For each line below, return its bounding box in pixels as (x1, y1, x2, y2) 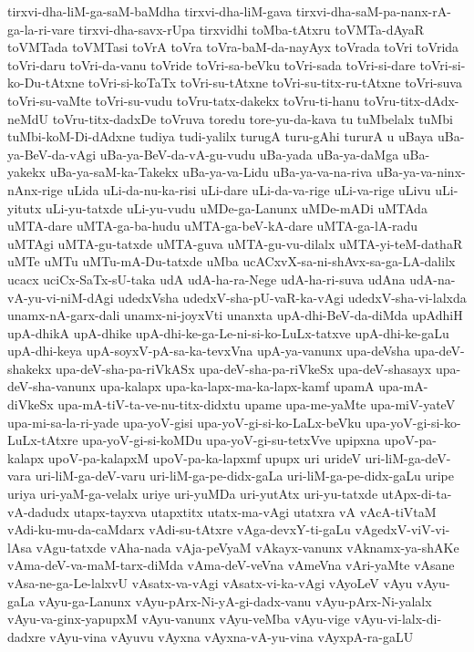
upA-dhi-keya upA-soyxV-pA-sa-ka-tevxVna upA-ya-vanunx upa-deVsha (7, 341, 410, 360)
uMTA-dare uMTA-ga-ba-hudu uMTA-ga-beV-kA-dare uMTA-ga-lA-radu (7, 216, 418, 235)
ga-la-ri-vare (7, 19, 75, 38)
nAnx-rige (7, 180, 63, 199)
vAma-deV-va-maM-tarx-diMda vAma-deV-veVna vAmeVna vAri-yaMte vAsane (7, 555, 455, 574)
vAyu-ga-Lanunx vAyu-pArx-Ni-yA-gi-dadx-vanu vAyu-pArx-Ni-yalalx (38, 591, 432, 610)
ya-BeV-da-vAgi (7, 144, 97, 163)
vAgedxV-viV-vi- (355, 520, 450, 539)
